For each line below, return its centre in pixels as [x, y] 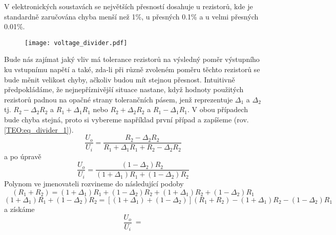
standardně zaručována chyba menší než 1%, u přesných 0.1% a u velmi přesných [131, 16]
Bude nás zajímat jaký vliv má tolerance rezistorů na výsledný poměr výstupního [132, 59]
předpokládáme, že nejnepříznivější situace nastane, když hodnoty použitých [124, 89]
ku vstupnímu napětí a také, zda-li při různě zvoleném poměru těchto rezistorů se [132, 69]
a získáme [19, 209]
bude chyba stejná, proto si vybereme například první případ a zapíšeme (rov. [127, 119]
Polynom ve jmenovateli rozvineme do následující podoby [94, 184]
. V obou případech [218, 109]
